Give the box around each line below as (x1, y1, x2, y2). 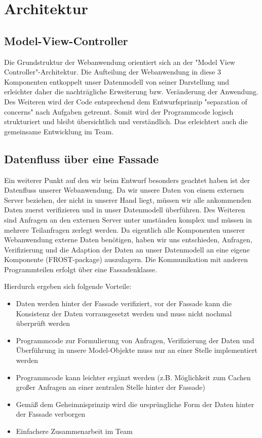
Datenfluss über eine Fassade (4, 151, 159, 166)
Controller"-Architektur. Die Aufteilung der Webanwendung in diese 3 (4, 66, 221, 77)
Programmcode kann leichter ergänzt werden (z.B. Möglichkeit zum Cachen (16, 372, 251, 382)
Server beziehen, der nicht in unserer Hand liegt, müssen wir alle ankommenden (4, 194, 251, 205)
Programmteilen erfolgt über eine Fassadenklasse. (4, 264, 157, 274)
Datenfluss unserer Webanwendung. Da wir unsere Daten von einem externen (4, 185, 244, 195)
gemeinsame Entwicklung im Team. (4, 126, 114, 136)
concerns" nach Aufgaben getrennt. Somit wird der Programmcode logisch (4, 106, 234, 117)
